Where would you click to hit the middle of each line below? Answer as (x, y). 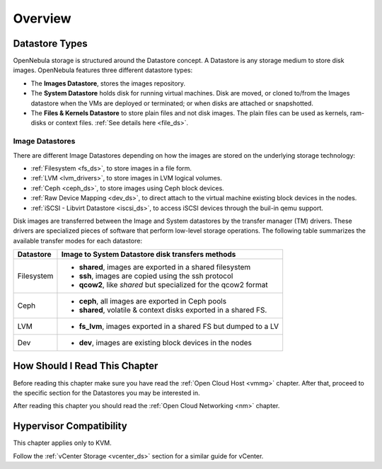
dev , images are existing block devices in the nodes (166, 343)
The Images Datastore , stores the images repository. (108, 83)
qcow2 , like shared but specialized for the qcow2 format (173, 285)
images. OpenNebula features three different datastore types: (103, 70)
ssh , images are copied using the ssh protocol (156, 276)
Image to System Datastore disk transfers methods (149, 255)
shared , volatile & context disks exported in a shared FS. (173, 310)
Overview (42, 18)
